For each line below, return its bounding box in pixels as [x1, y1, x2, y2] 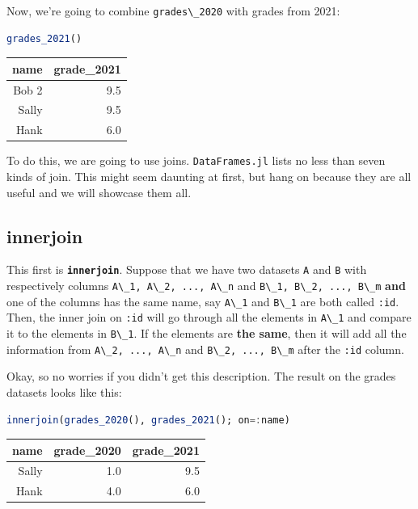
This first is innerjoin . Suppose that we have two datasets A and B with [6, 261, 367, 278]
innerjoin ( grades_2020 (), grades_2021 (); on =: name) [6, 414, 290, 426]
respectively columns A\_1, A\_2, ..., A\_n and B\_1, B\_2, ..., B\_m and [6, 277, 406, 294]
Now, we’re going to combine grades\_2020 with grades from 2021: [6, 2, 340, 19]
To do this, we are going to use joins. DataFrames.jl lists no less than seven [6, 152, 386, 169]
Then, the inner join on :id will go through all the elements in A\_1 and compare [6, 309, 412, 326]
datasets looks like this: [6, 383, 122, 400]
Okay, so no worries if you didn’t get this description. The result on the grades [6, 368, 396, 385]
